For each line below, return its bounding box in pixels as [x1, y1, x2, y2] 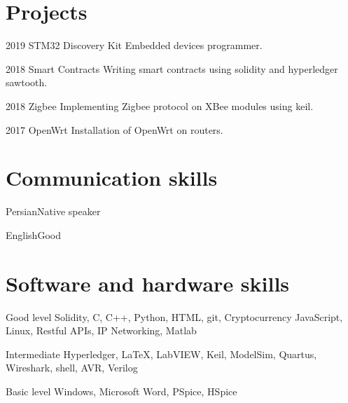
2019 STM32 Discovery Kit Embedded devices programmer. [6, 38, 263, 53]
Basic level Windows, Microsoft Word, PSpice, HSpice [6, 383, 237, 398]
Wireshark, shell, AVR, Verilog [6, 360, 138, 375]
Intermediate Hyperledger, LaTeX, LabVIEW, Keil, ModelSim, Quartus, [6, 346, 317, 361]
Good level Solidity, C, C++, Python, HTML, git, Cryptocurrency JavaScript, [6, 309, 343, 324]
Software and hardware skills [6, 268, 290, 297]
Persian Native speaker [6, 204, 101, 219]
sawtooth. [6, 75, 48, 90]
